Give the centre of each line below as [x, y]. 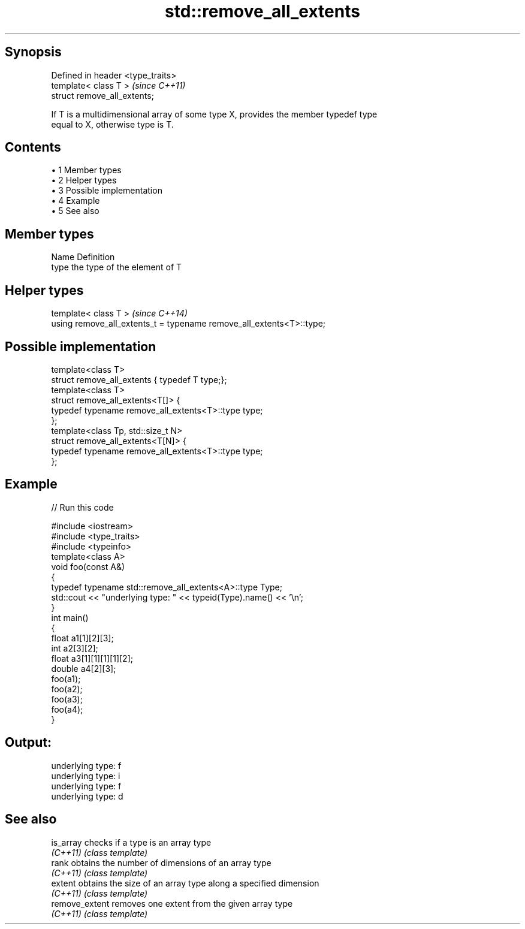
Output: [28, 743]
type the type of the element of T [117, 267]
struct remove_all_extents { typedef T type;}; [139, 379]
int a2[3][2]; [75, 648]
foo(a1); [66, 678]
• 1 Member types [86, 170]
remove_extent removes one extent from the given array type [172, 903]
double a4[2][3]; [84, 668]
